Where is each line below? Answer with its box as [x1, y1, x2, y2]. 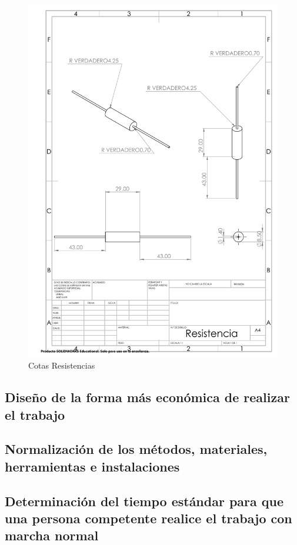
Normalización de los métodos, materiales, [5, 440, 268, 458]
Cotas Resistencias [28, 359, 95, 372]
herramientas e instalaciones [5, 457, 180, 475]
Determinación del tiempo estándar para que [5, 491, 284, 510]
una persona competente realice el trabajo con [5, 509, 292, 527]
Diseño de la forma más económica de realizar [5, 388, 290, 406]
